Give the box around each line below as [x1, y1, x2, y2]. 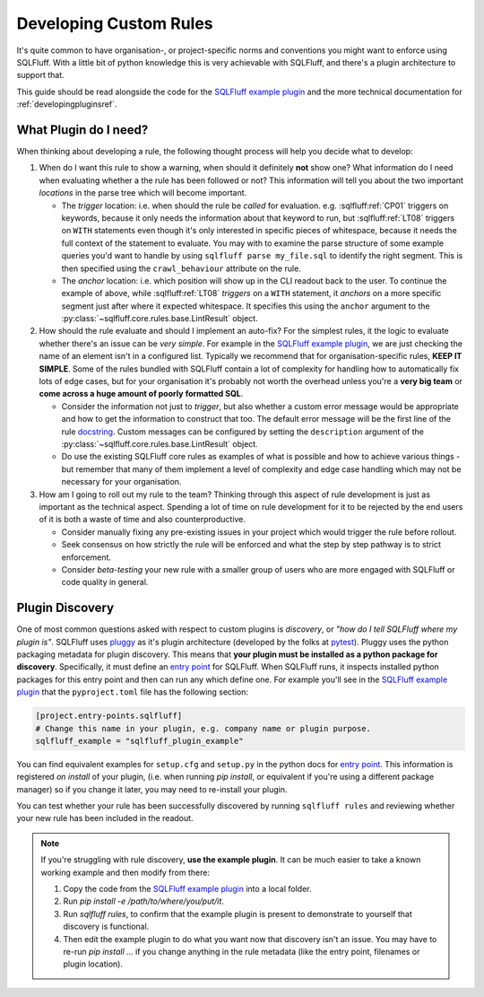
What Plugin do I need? [16, 122, 149, 137]
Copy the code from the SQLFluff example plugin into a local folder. [63, 884, 313, 895]
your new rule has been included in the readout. [16, 813, 194, 824]
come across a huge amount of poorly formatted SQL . [39, 389, 244, 399]
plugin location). [63, 958, 123, 969]
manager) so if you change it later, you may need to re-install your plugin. [16, 783, 288, 794]
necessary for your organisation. [61, 477, 182, 487]
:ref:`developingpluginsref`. [16, 99, 117, 109]
